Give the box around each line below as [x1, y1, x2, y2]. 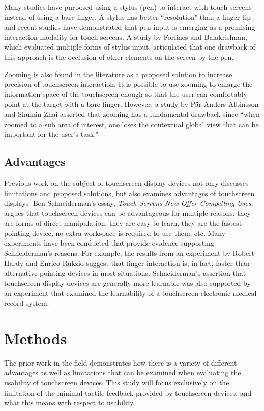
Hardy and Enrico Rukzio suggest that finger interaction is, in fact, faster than [4, 257, 250, 268]
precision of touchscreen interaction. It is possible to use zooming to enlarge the [4, 79, 253, 89]
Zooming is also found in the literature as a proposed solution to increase [4, 68, 232, 79]
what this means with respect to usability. [4, 397, 135, 408]
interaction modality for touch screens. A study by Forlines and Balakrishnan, [4, 31, 247, 42]
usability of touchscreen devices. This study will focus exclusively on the [4, 377, 229, 388]
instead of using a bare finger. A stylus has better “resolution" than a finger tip [4, 11, 251, 22]
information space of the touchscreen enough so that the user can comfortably [4, 88, 247, 99]
